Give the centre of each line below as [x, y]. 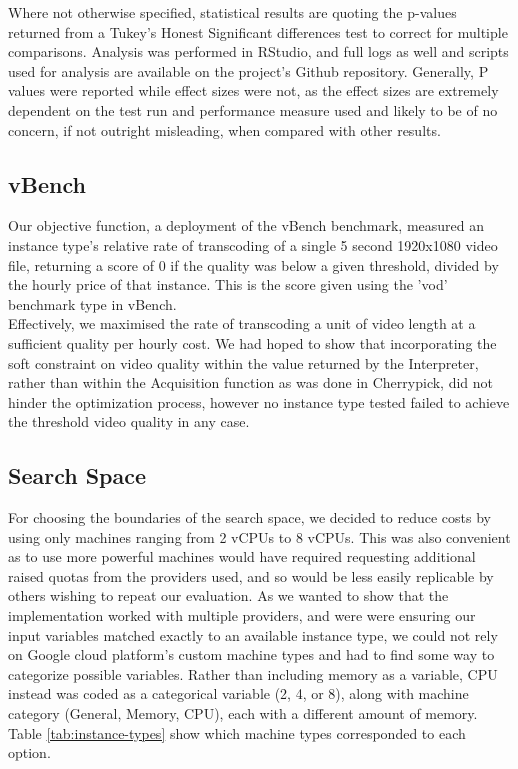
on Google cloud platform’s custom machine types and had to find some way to [251, 654]
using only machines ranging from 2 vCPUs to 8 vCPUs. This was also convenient [259, 536]
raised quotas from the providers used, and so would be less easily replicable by [251, 575]
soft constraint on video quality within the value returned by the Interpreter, [243, 362]
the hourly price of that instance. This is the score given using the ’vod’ [228, 284]
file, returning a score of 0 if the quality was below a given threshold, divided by [253, 264]
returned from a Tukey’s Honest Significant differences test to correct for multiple [258, 31]
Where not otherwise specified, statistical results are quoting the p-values [232, 12]
